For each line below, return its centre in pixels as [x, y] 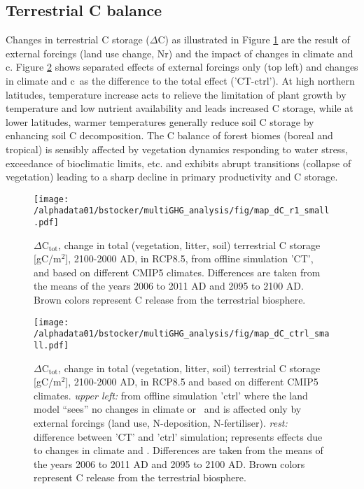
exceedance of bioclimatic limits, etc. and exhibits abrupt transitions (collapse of [178, 163]
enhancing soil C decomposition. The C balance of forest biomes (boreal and [169, 135]
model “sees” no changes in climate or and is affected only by [168, 409]
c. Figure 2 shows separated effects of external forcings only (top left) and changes [182, 67]
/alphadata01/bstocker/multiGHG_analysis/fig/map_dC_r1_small [182, 211]
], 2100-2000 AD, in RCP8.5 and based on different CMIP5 [192, 382]
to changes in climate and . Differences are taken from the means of [178, 450]
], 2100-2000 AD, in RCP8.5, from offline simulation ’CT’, [189, 258]
